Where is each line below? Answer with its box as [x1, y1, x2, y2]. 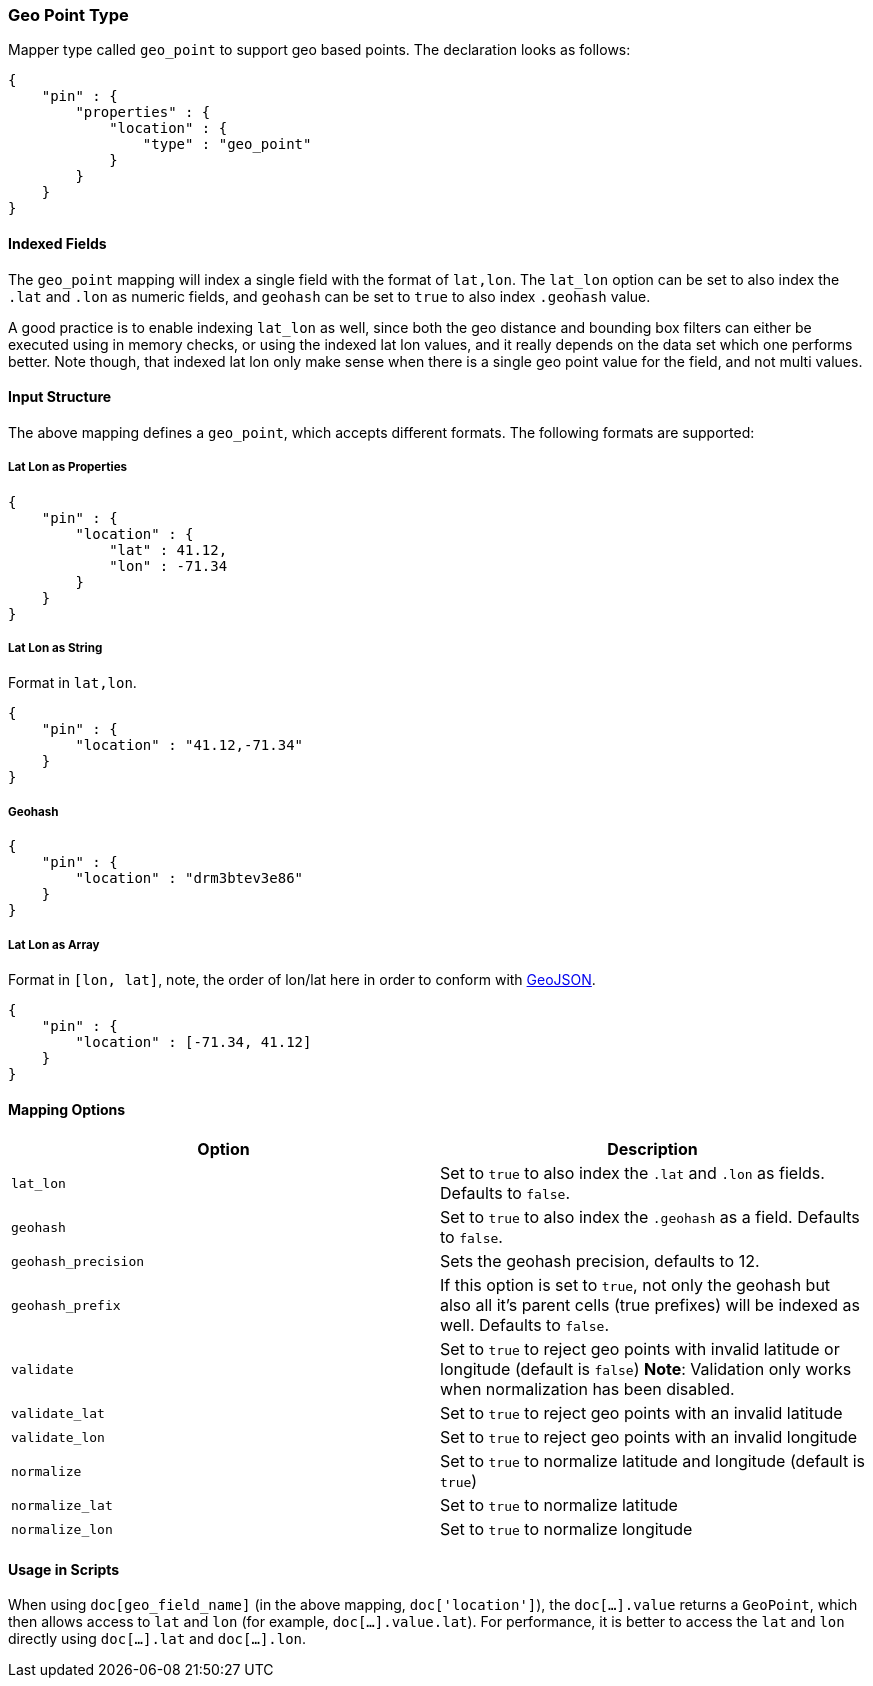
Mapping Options [8, 1100, 126, 1118]
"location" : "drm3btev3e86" [75, 870, 304, 887]
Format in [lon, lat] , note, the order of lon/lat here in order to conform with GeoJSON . [8, 970, 596, 988]
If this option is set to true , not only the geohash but [440, 1275, 831, 1296]
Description [607, 1139, 698, 1160]
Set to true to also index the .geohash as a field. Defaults [440, 1207, 860, 1228]
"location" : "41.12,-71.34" [75, 737, 304, 754]
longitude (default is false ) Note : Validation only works [440, 1359, 852, 1380]
